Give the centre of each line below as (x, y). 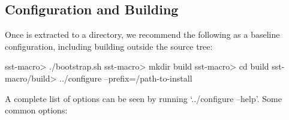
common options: (36, 110)
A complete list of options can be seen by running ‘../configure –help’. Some (143, 98)
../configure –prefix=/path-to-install (126, 78)
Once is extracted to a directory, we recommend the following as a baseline (142, 34)
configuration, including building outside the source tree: (109, 46)
